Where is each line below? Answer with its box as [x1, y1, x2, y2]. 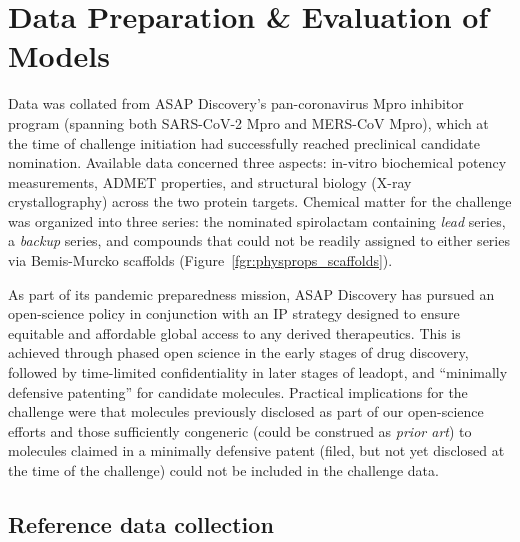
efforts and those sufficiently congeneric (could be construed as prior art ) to [8, 420, 472, 441]
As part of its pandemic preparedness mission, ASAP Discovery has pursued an [8, 283, 495, 304]
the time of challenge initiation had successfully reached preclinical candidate [8, 132, 481, 153]
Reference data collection [8, 508, 274, 539]
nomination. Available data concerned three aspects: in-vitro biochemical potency [8, 152, 507, 173]
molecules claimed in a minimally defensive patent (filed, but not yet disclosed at [8, 440, 505, 461]
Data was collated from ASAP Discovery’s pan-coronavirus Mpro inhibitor [8, 93, 464, 114]
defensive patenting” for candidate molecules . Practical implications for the [8, 381, 468, 402]
